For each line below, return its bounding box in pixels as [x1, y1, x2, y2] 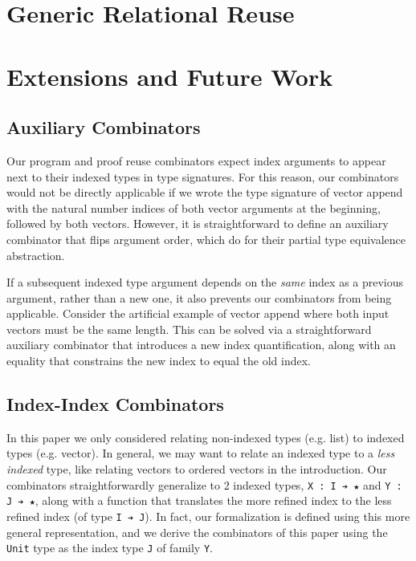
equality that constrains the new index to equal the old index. [6, 352, 311, 369]
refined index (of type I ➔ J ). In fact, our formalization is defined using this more [6, 507, 410, 524]
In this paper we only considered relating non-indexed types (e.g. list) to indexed [6, 429, 405, 445]
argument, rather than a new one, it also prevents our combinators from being [6, 289, 392, 306]
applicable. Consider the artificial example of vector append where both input [6, 305, 389, 322]
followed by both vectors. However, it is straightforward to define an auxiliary [6, 215, 389, 232]
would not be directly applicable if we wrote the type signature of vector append [6, 184, 403, 201]
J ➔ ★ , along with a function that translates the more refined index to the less [6, 492, 392, 509]
